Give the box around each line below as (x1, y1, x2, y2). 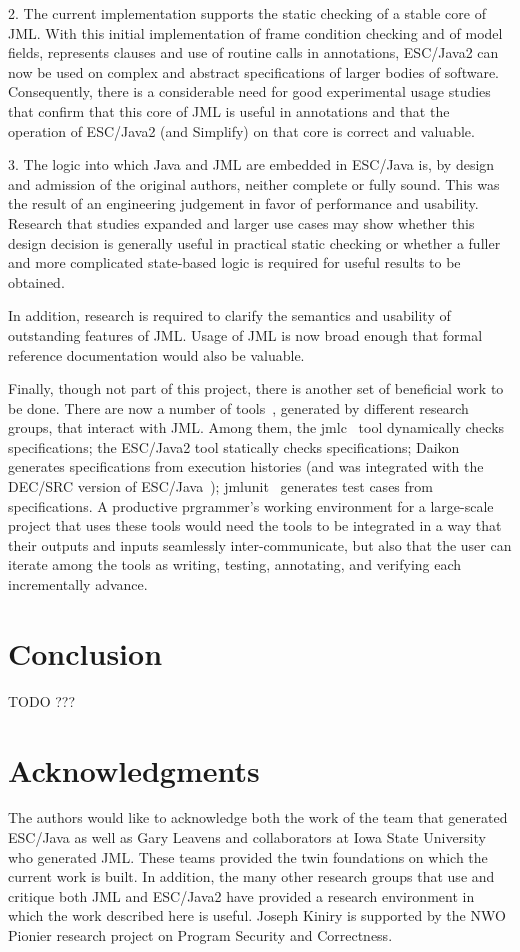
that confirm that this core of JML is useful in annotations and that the (8, 100, 450, 121)
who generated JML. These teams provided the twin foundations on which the (8, 846, 488, 867)
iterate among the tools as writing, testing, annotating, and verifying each (8, 554, 462, 575)
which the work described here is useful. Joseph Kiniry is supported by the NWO (8, 905, 506, 926)
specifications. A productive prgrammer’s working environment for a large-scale (8, 495, 494, 516)
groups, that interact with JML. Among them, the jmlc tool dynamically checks (8, 417, 505, 438)
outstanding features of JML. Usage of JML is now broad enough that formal (8, 324, 483, 345)
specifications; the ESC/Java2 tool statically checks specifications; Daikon (8, 436, 460, 457)
